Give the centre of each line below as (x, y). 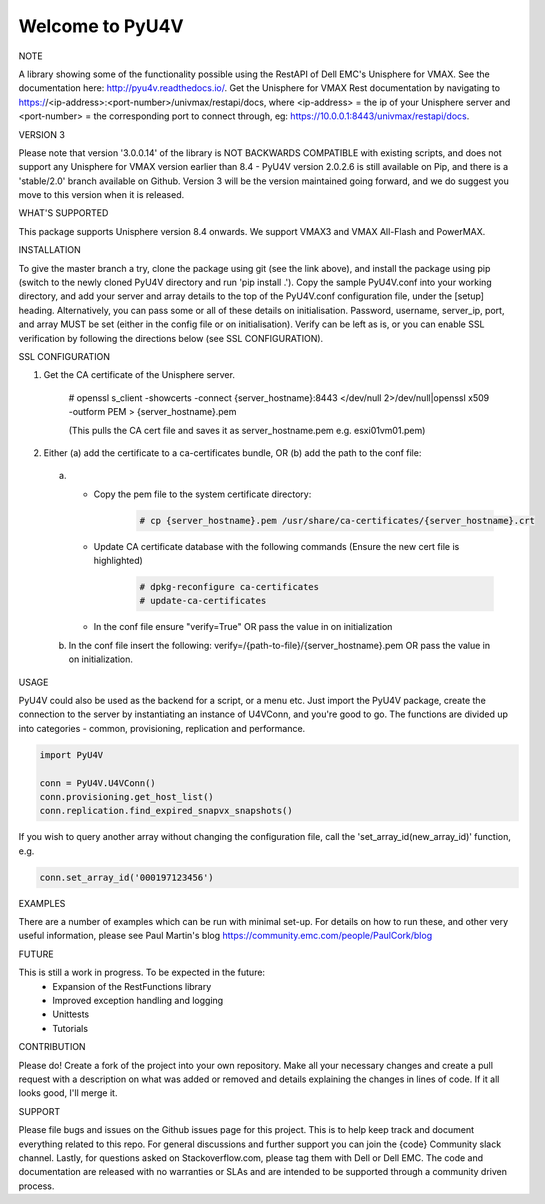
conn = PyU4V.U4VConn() (98, 783)
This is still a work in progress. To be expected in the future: (141, 972)
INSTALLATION (50, 250)
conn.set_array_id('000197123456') (126, 877)
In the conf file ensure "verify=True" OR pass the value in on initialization (243, 627)
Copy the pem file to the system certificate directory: (202, 494)
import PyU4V (71, 754)
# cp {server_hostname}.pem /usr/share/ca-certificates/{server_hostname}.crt (337, 520)
